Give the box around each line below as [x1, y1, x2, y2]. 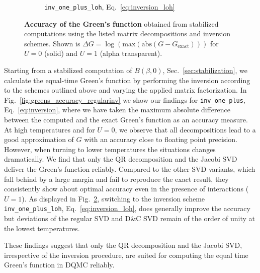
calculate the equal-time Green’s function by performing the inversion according [4, 75, 250, 85]
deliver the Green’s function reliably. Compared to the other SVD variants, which [4, 164, 255, 174]
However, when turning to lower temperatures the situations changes [4, 144, 216, 154]
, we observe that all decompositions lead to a [115, 124, 256, 134]
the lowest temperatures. [4, 223, 80, 233]
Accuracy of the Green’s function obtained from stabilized [24, 18, 219, 29]
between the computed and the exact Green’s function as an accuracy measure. [4, 114, 248, 125]
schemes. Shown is [24, 38, 80, 48]
